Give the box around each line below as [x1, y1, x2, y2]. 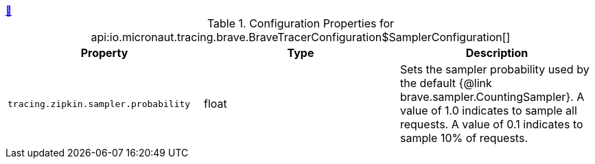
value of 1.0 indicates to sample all [399, 104, 577, 117]
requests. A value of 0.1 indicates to [399, 117, 583, 131]
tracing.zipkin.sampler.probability [8, 98, 191, 109]
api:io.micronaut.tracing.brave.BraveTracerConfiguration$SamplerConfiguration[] [91, 30, 511, 44]
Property [80, 46, 128, 60]
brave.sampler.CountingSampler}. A [399, 90, 585, 104]
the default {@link [399, 76, 492, 90]
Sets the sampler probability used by [399, 62, 590, 76]
